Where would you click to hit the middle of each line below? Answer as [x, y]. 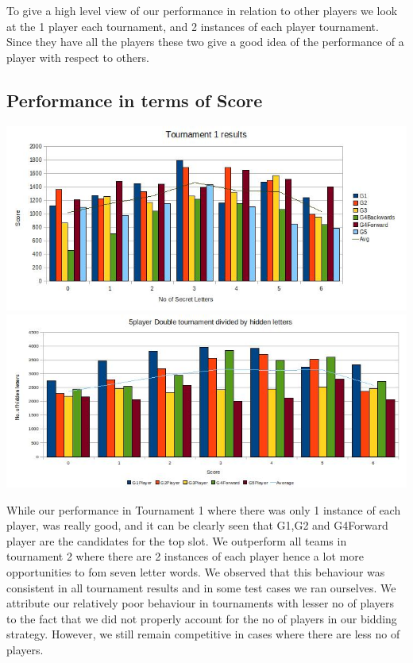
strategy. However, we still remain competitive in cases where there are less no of [203, 634]
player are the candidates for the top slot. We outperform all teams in [177, 540]
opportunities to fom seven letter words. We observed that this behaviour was [196, 572]
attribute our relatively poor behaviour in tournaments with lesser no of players [200, 603]
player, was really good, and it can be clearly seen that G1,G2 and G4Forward [197, 525]
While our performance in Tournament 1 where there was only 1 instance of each [204, 509]
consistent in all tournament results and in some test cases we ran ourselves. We [201, 587]
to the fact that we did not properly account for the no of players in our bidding [202, 618]
